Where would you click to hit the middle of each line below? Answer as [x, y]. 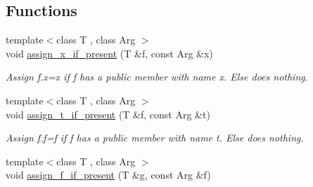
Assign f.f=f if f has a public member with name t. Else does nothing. [155, 138]
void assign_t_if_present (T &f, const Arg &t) [108, 114]
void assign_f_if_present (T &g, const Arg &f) [108, 175]
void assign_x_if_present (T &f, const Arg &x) [109, 53]
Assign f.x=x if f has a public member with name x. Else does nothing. [157, 77]
